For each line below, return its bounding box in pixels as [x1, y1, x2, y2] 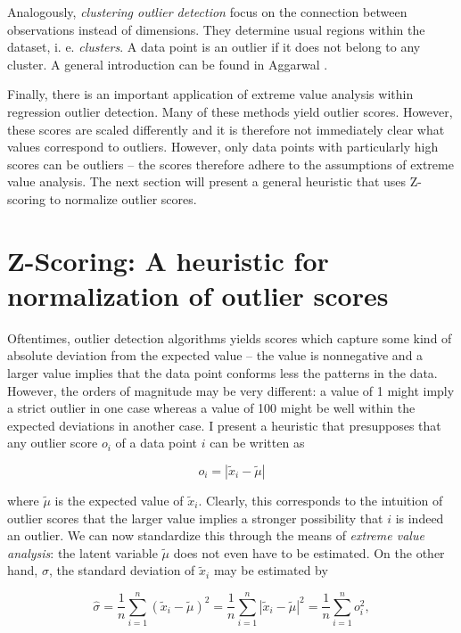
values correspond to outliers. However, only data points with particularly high [7, 137, 439, 156]
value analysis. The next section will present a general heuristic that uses [7, 172, 407, 191]
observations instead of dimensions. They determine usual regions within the [7, 20, 425, 38]
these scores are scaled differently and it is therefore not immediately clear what [7, 119, 445, 138]
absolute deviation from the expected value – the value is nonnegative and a [7, 346, 424, 365]
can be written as [210, 433, 305, 452]
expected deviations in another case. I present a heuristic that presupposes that [7, 415, 441, 434]
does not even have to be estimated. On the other [173, 543, 445, 562]
